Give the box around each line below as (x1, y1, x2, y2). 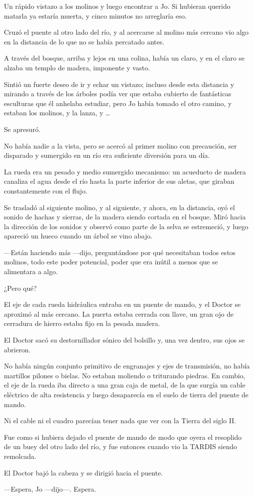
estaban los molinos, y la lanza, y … (4, 108, 110, 118)
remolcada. (4, 451, 37, 461)
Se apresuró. (4, 124, 41, 134)
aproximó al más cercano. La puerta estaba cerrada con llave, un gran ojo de (4, 308, 233, 319)
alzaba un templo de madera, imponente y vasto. (4, 62, 150, 72)
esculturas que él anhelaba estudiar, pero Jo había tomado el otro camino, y (4, 98, 232, 108)
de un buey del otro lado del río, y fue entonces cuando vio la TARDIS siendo (4, 441, 237, 452)
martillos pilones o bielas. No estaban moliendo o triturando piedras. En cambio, (4, 370, 245, 380)
